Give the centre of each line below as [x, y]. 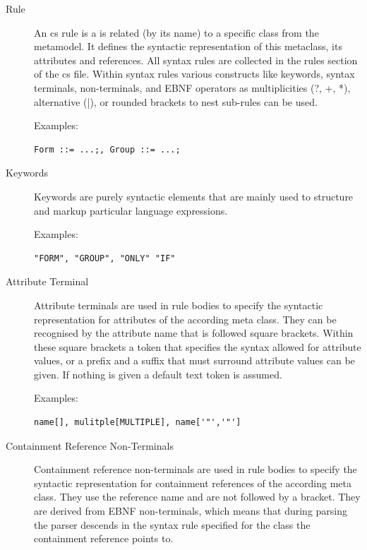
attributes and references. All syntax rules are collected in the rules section [196, 60]
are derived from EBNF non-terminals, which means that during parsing [191, 511]
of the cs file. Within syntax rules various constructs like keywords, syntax [194, 74]
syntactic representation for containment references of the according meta [193, 483]
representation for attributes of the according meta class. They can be [185, 319]
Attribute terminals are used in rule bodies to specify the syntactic [179, 305]
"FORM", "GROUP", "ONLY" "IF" [105, 258]
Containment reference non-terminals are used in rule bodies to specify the [195, 469]
